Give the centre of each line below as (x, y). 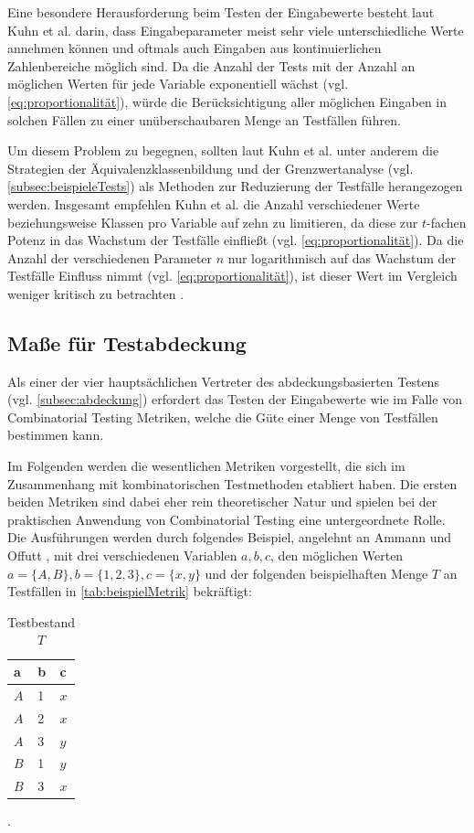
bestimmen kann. (56, 435)
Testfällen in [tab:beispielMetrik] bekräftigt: (130, 591)
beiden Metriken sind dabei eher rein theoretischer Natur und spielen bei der (222, 502)
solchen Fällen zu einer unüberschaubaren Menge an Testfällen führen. (204, 119)
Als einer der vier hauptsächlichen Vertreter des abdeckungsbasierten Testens (223, 381)
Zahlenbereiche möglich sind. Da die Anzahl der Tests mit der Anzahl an (211, 65)
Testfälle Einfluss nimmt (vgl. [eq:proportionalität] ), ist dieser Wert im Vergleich (232, 276)
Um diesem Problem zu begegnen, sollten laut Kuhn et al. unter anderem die (223, 150)
